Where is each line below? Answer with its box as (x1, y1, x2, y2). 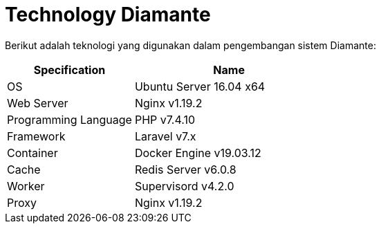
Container (7, 145, 58, 160)
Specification (33, 62, 106, 77)
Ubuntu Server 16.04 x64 (134, 79, 266, 93)
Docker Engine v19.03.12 (134, 145, 261, 160)
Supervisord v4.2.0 (134, 178, 234, 193)
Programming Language (7, 112, 132, 127)
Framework (7, 129, 66, 143)
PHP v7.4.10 (134, 112, 196, 127)
